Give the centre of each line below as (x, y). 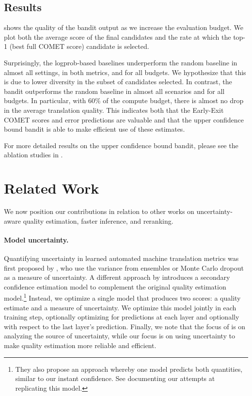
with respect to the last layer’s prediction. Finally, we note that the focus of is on (125, 326)
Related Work (52, 188)
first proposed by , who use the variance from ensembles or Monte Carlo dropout (124, 267)
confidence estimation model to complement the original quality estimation (115, 286)
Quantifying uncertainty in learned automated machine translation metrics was (121, 258)
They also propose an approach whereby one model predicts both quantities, (129, 369)
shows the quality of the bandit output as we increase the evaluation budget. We (124, 27)
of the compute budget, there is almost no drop (173, 100)
